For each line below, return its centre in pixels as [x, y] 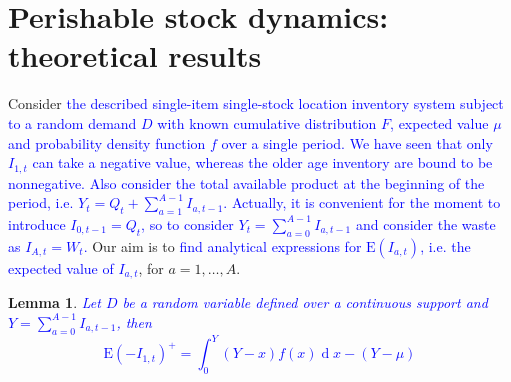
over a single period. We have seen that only [357, 142]
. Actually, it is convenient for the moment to [362, 202]
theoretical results [135, 55]
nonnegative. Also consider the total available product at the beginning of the [246, 182]
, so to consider [187, 223]
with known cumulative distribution [267, 122]
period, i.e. [41, 202]
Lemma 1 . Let [54, 302]
